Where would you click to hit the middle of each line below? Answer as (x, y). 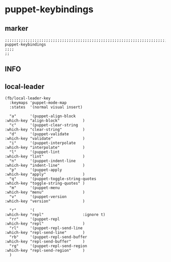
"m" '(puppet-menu (34, 188)
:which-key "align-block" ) (45, 121)
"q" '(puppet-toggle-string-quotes (53, 179)
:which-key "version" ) (45, 201)
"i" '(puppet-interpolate (43, 143)
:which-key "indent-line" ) (45, 166)
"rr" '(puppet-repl (34, 219)
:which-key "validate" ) (45, 139)
